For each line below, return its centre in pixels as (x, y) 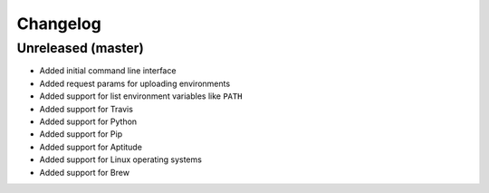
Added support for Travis (86, 109)
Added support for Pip (81, 134)
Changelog (59, 24)
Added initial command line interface (108, 71)
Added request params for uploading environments (135, 83)
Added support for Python (88, 121)
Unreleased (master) (80, 48)
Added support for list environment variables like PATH (141, 96)
